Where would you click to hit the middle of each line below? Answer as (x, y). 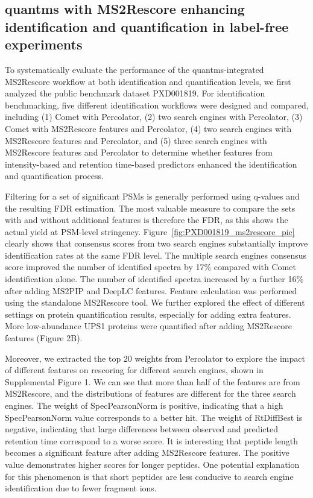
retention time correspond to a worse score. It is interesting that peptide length (151, 440)
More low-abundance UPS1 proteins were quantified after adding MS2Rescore (148, 326)
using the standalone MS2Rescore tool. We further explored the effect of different (155, 302)
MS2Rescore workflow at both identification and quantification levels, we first (148, 81)
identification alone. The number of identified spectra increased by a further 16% (154, 279)
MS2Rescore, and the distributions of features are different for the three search (150, 393)
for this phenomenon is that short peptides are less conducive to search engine (149, 476)
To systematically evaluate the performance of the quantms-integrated (134, 69)
